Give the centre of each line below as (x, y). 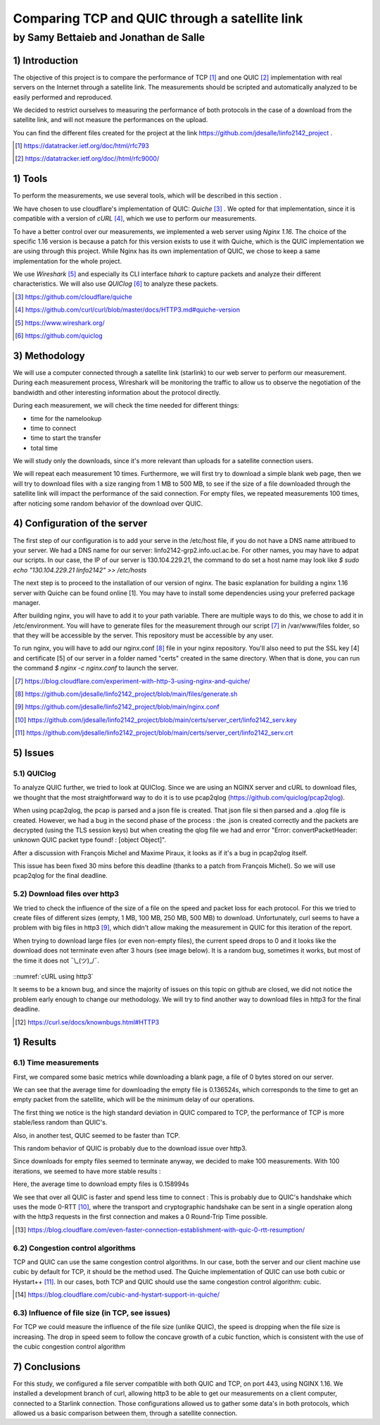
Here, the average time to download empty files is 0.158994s (101, 1184)
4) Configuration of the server (80, 524)
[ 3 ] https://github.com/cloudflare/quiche (74, 297)
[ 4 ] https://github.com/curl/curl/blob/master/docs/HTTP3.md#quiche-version (128, 310)
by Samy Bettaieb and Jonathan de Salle (109, 37)
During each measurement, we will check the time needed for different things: (126, 405)
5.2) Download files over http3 (66, 894)
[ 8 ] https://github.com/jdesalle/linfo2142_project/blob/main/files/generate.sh (126, 694)
